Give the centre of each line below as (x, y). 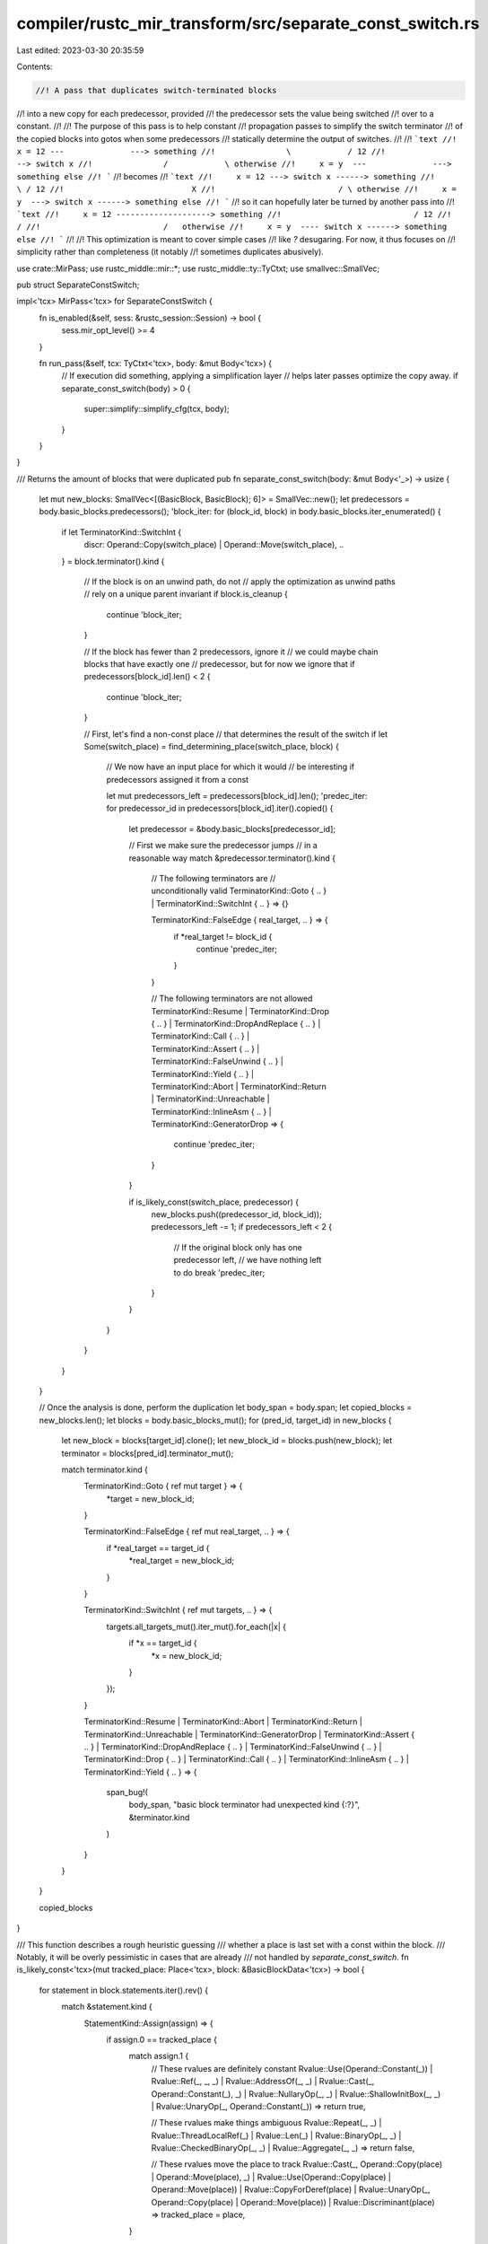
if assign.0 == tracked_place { (161, 2039)
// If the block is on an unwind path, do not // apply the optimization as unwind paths (240, 582)
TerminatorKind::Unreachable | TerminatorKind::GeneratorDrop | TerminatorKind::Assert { (249, 1734)
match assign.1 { (159, 2056)
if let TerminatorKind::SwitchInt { (122, 532)
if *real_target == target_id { (158, 1547)
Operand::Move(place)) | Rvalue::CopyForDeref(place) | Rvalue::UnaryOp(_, (291, 2189)
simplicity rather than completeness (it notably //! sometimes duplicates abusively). (170, 252)
